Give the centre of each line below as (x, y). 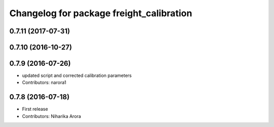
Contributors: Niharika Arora (52, 116)
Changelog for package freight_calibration (101, 13)
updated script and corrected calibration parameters (77, 75)
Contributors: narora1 (44, 82)
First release (35, 109)
